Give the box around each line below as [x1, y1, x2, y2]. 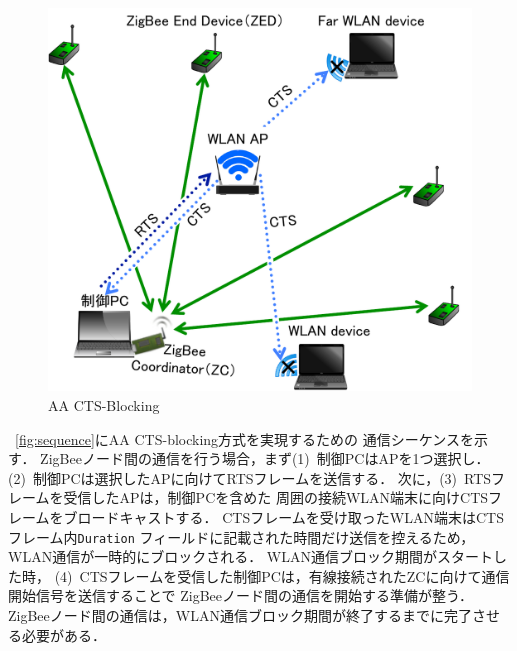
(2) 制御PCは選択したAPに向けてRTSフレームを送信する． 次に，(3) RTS [8, 467, 492, 488]
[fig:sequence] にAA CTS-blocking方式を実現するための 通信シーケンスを [15, 428, 475, 449]
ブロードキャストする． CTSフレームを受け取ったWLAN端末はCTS [63, 506, 504, 527]
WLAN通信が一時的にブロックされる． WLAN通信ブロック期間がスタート [8, 546, 493, 567]
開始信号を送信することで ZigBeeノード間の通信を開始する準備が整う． [8, 585, 473, 606]
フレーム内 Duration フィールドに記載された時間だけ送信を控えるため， [8, 526, 475, 547]
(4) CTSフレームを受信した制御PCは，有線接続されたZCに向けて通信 [54, 565, 510, 586]
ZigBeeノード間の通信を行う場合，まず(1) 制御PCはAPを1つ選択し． [40, 448, 490, 469]
